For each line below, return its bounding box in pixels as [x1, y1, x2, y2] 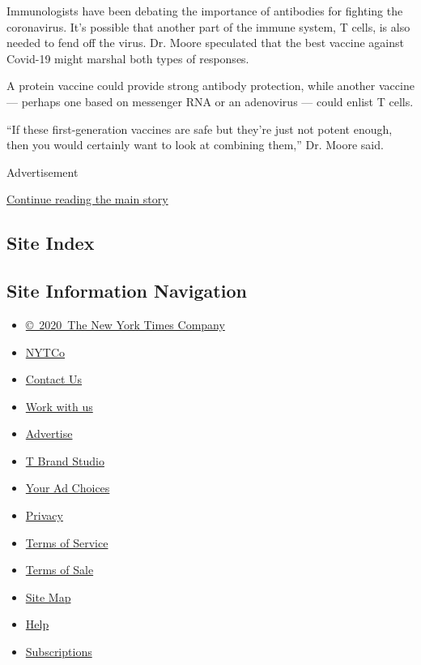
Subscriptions [25, 643, 92, 660]
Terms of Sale [25, 561, 94, 578]
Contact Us [25, 371, 83, 388]
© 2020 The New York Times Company [25, 315, 225, 332]
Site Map [25, 588, 71, 605]
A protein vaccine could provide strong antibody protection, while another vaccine [6, 77, 415, 94]
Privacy [25, 507, 63, 524]
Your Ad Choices [25, 479, 110, 496]
